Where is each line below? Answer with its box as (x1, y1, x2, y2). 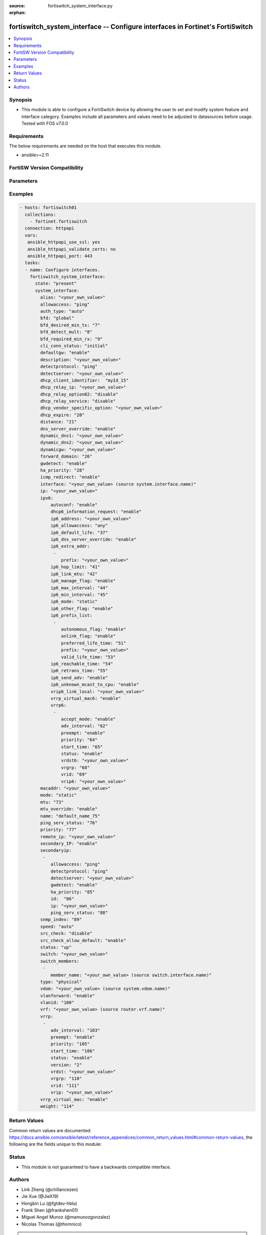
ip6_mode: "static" (50, 599, 98, 605)
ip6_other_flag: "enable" (50, 606, 113, 611)
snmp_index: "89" (40, 917, 82, 922)
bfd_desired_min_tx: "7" (40, 322, 100, 328)
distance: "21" (40, 419, 77, 425)
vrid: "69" (61, 772, 87, 778)
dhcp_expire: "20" (40, 412, 85, 417)
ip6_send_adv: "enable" (50, 675, 108, 680)
